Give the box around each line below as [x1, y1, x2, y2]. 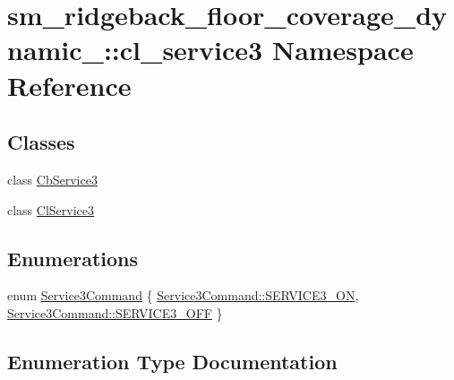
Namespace [271, 31, 414, 68]
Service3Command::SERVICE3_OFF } [7, 303, 223, 322]
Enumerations [7, 244, 139, 272]
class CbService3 [7, 169, 98, 188]
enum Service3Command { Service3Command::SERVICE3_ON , [7, 286, 359, 305]
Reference [7, 66, 132, 103]
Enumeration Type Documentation [7, 347, 338, 375]
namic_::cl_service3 [7, 31, 263, 68]
